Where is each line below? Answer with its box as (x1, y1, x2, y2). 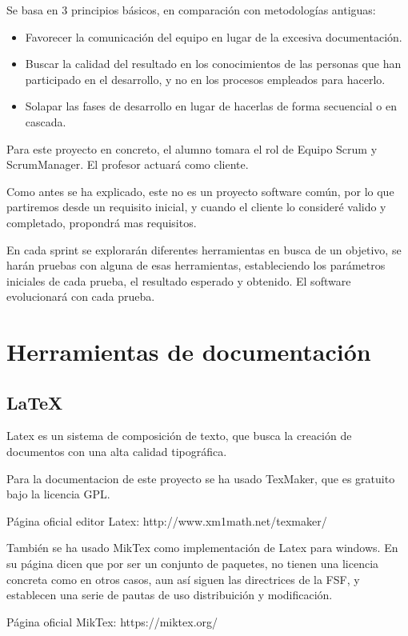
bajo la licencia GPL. (6, 486, 110, 502)
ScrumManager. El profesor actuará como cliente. (6, 156, 249, 173)
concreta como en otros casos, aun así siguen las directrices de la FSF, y (6, 570, 360, 587)
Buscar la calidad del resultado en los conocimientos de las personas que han (25, 55, 402, 72)
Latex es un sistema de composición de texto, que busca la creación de (6, 427, 352, 444)
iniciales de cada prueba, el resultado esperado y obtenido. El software (6, 272, 351, 289)
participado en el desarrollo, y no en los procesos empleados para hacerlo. (25, 70, 386, 87)
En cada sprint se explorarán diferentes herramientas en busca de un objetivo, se (6, 241, 402, 258)
